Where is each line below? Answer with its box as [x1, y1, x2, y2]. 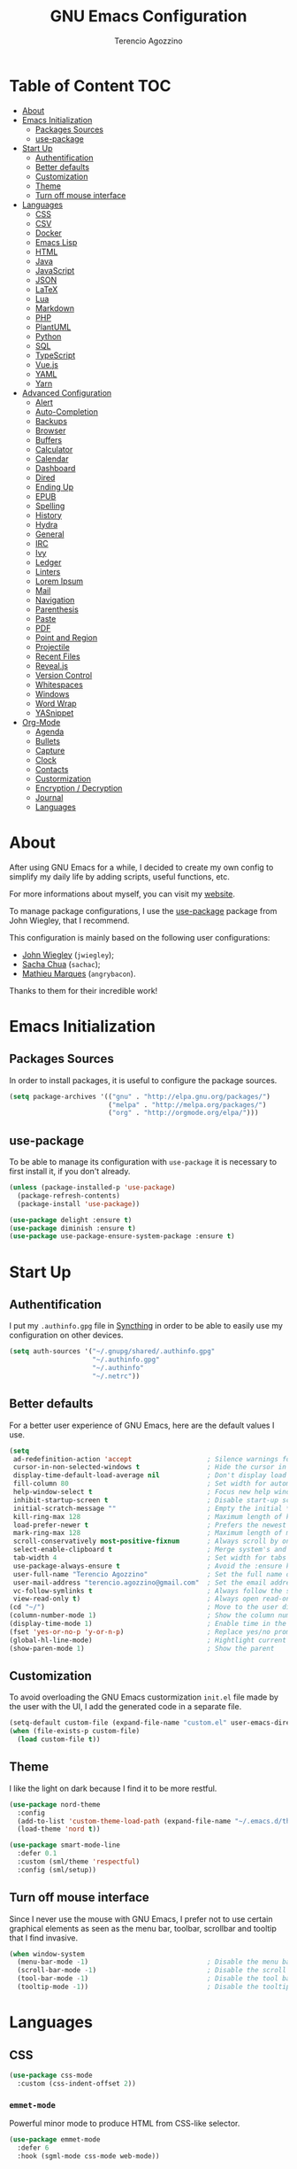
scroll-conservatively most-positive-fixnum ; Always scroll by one [12, 1537, 294, 1546]
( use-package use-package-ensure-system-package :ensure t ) [9, 1232, 236, 1241]
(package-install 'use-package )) [17, 1199, 141, 1208]
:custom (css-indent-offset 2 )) [17, 2079, 137, 2088]
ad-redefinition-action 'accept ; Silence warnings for [12, 1454, 294, 1463]
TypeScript [34, 350, 76, 360]
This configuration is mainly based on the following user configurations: [9, 932, 270, 942]
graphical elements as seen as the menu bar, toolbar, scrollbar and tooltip [9, 1923, 277, 1933]
